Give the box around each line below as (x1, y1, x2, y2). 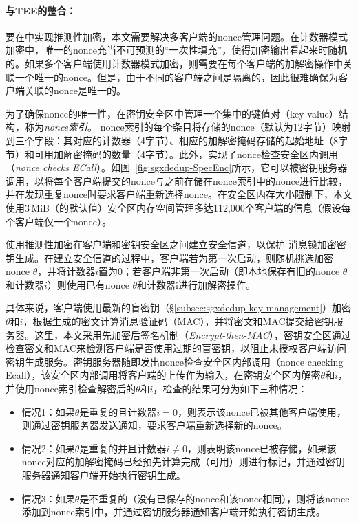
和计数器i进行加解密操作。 (137, 277, 255, 291)
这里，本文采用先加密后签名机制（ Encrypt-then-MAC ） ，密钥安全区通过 (34, 327, 351, 342)
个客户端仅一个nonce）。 (6, 214, 112, 228)
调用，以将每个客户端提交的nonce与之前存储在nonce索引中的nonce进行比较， (6, 173, 348, 188)
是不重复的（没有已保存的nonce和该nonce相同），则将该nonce (79, 491, 350, 505)
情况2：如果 (21, 441, 75, 455)
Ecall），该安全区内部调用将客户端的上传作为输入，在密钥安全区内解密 (6, 368, 321, 382)
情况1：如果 (21, 404, 75, 419)
